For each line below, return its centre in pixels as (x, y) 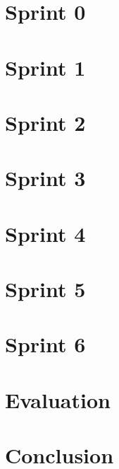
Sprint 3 (45, 178)
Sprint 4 (45, 233)
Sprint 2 (45, 122)
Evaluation (58, 399)
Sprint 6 (45, 344)
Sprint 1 (45, 67)
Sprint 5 (45, 289)
